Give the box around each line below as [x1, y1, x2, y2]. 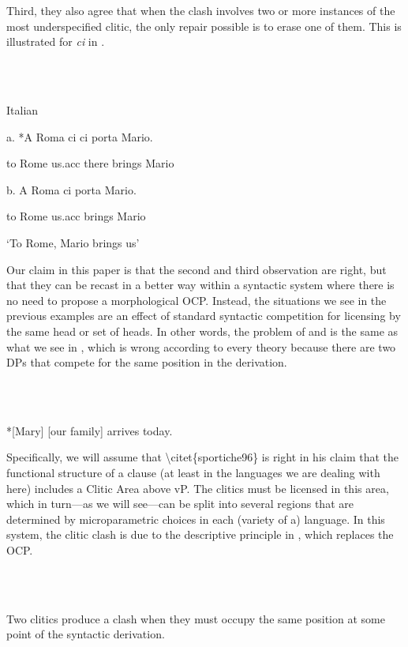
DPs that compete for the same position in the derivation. [6, 354, 287, 371]
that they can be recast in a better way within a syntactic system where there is [6, 276, 395, 293]
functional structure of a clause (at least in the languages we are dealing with [6, 465, 380, 481]
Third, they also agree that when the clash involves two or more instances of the [6, 2, 395, 18]
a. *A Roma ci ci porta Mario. [6, 128, 153, 145]
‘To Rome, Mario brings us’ [6, 234, 140, 250]
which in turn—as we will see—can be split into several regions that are [6, 495, 354, 512]
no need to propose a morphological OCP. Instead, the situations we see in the [6, 292, 387, 308]
